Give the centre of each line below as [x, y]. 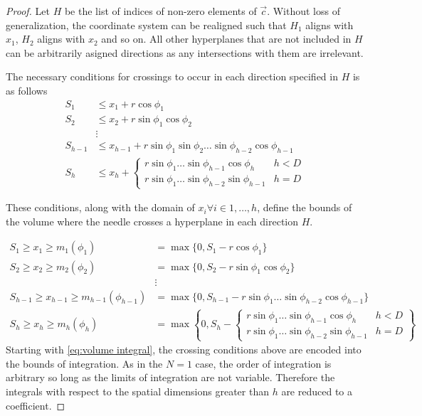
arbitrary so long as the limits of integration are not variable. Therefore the [170, 377]
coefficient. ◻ [36, 405]
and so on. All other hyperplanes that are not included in [226, 39]
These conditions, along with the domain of [100, 207]
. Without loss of [304, 11]
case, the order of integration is [263, 363]
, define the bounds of [305, 207]
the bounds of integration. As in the [84, 363]
